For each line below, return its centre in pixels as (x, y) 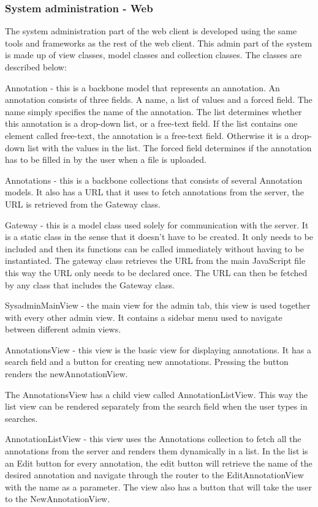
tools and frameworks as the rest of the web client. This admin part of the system (159, 43)
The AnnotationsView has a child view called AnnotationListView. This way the (156, 394)
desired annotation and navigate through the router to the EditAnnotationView (154, 475)
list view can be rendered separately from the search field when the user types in (156, 406)
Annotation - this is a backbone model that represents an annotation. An (142, 87)
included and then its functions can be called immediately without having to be (154, 248)
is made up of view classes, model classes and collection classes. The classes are (153, 55)
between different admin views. (63, 329)
